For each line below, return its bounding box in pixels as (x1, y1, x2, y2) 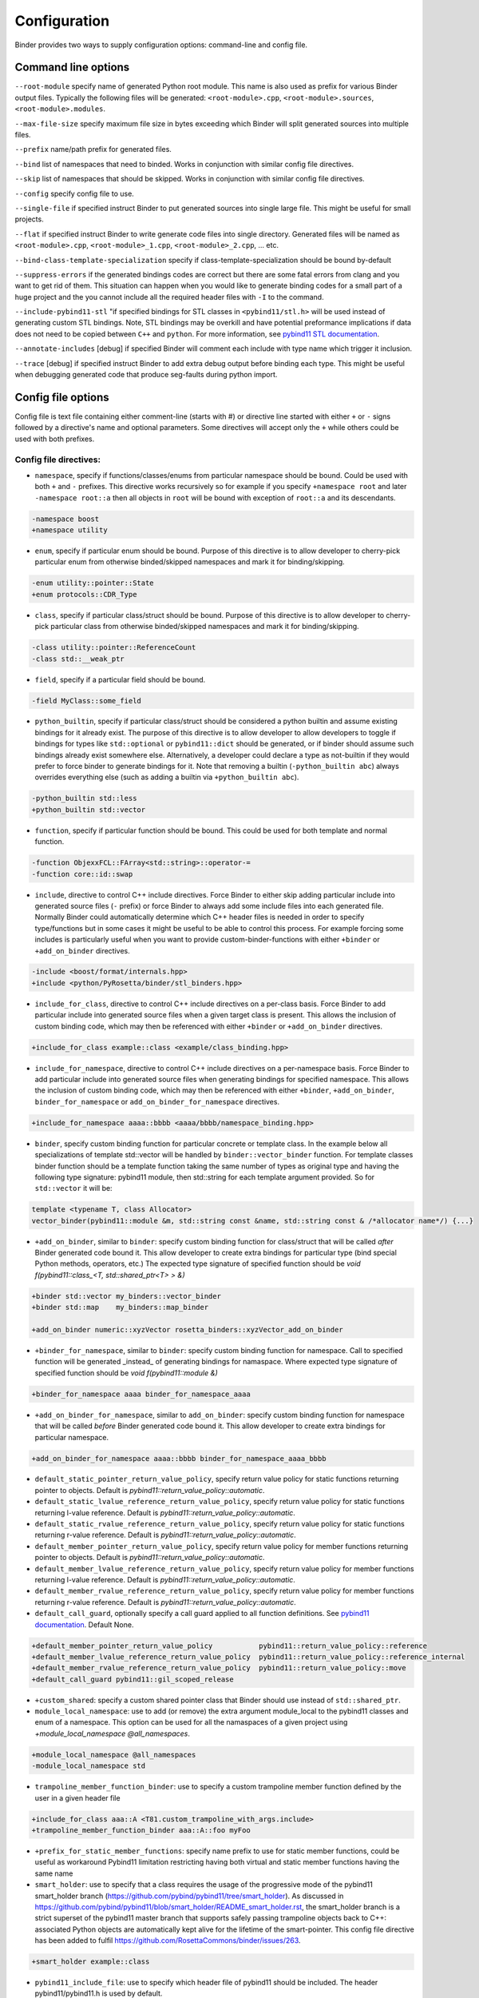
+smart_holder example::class (31, 1957, 150, 1966)
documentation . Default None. (34, 1619, 134, 1630)
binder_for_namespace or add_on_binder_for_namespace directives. (34, 1097, 279, 1106)
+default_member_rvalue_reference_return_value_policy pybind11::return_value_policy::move (31, 1663, 406, 1673)
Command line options (14, 61, 130, 74)
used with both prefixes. (14, 434, 95, 444)
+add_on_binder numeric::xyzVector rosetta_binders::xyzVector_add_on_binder (31, 1325, 343, 1334)
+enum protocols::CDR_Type (31, 590, 137, 599)
